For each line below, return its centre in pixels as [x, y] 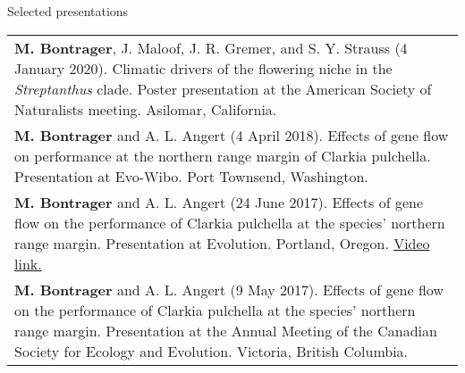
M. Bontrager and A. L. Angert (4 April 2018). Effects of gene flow [232, 135]
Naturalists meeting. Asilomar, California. [146, 109]
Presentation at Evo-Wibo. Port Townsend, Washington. [191, 176]
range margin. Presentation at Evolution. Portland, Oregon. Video [222, 243]
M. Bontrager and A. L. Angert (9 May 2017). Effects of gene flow [229, 289]
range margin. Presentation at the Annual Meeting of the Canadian [226, 330]
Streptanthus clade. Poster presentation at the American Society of [223, 88]
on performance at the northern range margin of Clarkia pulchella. [223, 155]
